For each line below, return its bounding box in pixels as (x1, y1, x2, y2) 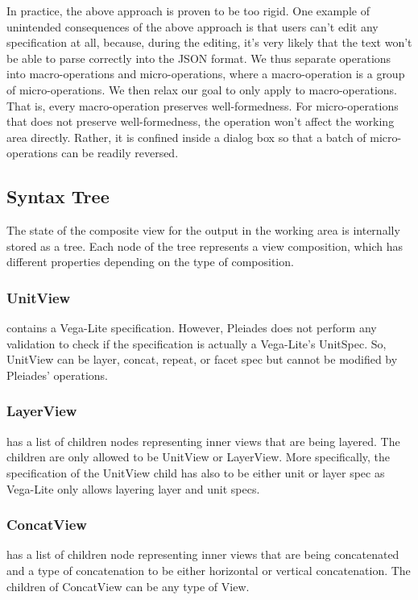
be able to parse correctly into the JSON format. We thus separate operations (6, 49, 391, 66)
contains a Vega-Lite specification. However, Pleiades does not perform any (6, 319, 377, 336)
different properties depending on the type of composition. (6, 253, 294, 270)
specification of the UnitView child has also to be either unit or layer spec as (6, 464, 385, 481)
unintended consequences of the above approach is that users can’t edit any (6, 18, 379, 35)
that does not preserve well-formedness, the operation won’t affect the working (6, 113, 395, 130)
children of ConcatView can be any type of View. (6, 577, 250, 594)
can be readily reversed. (61, 144, 179, 161)
